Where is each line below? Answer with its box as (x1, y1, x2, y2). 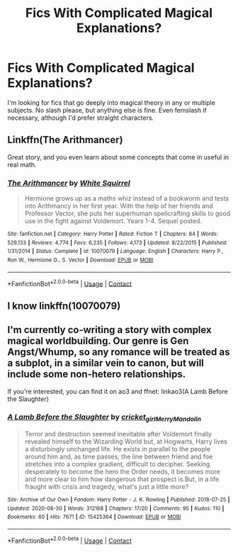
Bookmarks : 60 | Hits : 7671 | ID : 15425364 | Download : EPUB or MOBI (7, 514, 181, 521)
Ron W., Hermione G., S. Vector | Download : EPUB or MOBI (7, 257, 154, 264)
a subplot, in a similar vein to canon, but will (7, 357, 204, 369)
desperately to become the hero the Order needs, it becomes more (24, 468, 221, 476)
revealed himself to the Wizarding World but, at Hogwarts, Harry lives (24, 437, 228, 446)
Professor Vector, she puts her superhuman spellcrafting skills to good (24, 209, 231, 218)
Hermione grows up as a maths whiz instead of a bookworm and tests (24, 194, 229, 203)
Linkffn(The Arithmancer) (7, 134, 123, 146)
